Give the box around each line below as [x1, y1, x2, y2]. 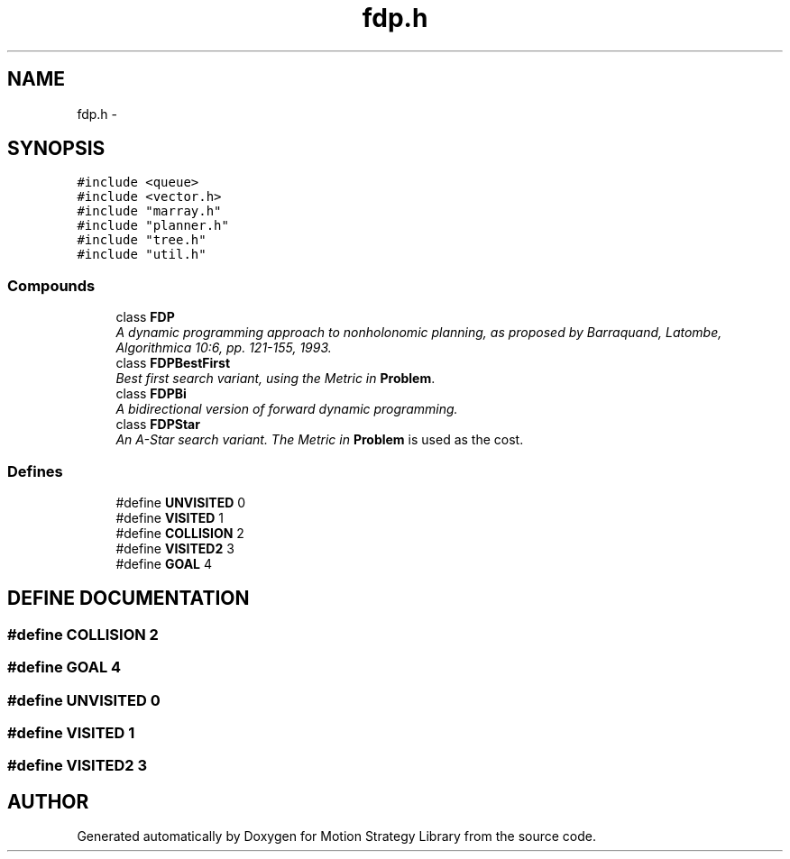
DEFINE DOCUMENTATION [7, 587, 250, 610]
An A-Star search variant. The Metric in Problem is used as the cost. [115, 432, 524, 448]
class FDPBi [115, 386, 187, 402]
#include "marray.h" [77, 204, 222, 219]
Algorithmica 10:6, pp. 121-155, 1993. [115, 340, 332, 356]
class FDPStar [115, 416, 200, 433]
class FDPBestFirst [115, 355, 231, 371]
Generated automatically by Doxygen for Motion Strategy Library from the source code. [77, 828, 597, 845]
